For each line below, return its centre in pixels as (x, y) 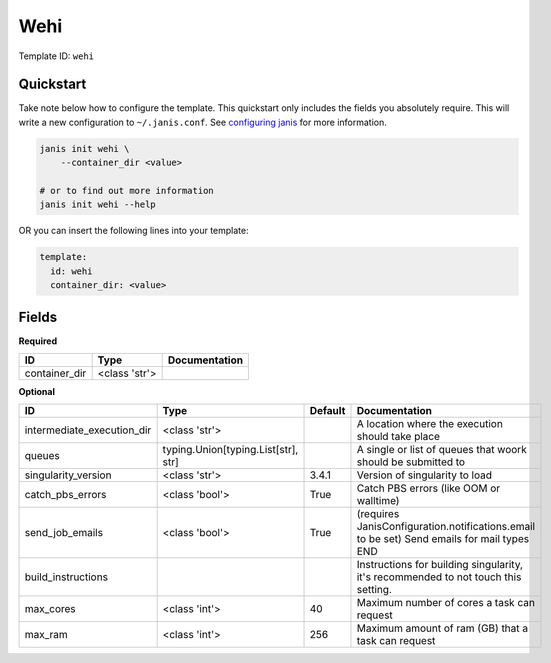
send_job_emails (64, 533)
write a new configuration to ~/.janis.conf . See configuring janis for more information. (202, 122)
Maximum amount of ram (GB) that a (442, 628)
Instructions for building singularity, (440, 565)
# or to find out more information (126, 190)
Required (38, 341)
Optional (36, 392)
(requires (378, 514)
